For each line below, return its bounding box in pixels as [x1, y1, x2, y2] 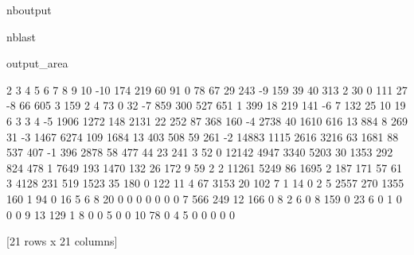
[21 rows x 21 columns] [6, 233, 118, 249]
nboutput [6, 2, 52, 17]
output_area [6, 55, 68, 71]
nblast [6, 28, 37, 44]
